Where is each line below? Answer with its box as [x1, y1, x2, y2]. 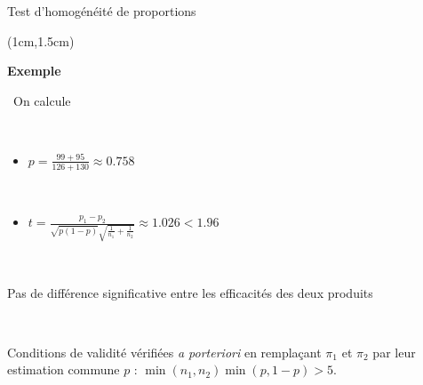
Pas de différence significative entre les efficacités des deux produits [7, 283, 373, 301]
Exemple [7, 61, 61, 80]
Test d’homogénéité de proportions [7, 2, 196, 20]
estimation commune [7, 360, 120, 379]
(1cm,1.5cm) [7, 31, 75, 50]
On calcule [12, 91, 71, 109]
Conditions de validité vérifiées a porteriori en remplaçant [7, 342, 322, 361]
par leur [372, 342, 416, 361]
